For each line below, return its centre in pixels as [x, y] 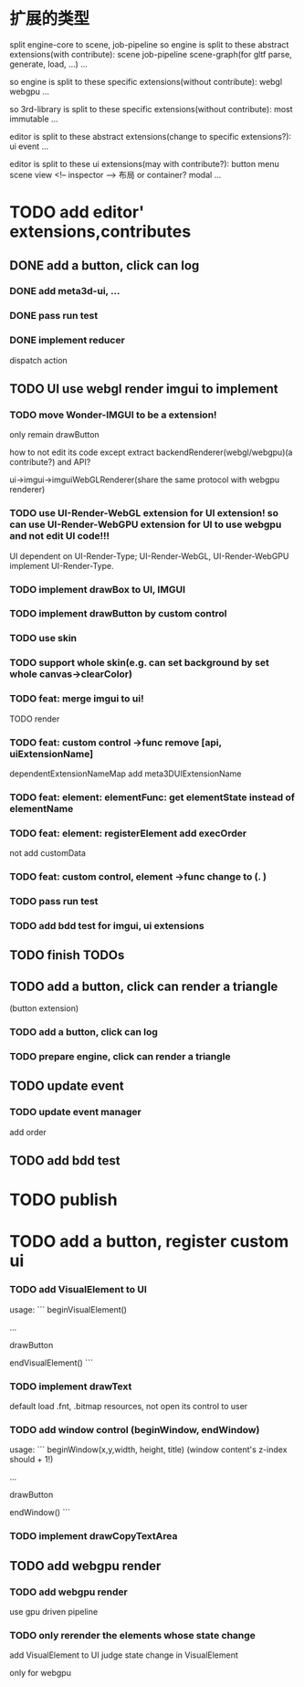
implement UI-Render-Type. [62, 565]
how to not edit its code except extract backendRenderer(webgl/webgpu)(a [151, 452]
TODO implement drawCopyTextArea [94, 1536]
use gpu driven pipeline [54, 1611]
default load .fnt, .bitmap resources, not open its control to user [129, 1406]
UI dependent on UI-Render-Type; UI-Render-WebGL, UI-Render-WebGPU [149, 556]
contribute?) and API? [50, 462]
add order [28, 1132]
